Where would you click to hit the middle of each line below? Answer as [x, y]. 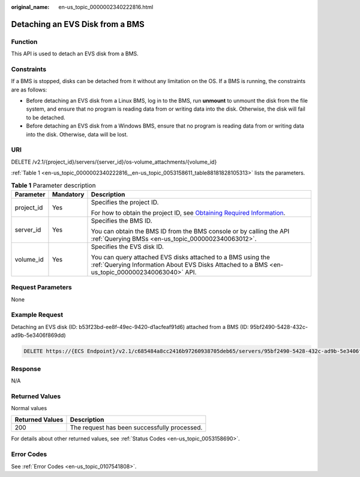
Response [26, 369]
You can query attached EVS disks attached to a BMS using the [180, 257]
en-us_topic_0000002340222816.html [106, 7]
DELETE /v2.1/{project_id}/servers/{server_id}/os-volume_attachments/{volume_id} [114, 162]
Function [24, 42]
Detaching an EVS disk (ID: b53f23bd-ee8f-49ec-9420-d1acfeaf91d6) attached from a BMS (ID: [130, 327]
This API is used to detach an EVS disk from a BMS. [75, 54]
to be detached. [46, 117]
